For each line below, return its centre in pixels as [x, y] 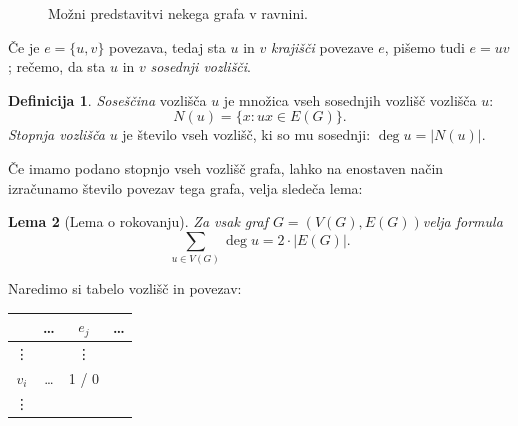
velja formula [462, 221]
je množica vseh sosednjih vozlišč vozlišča [350, 99]
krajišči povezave [322, 46]
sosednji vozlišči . [201, 66]
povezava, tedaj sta [167, 46]
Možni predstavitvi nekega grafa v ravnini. [178, 13]
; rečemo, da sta [57, 66]
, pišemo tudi [424, 46]
